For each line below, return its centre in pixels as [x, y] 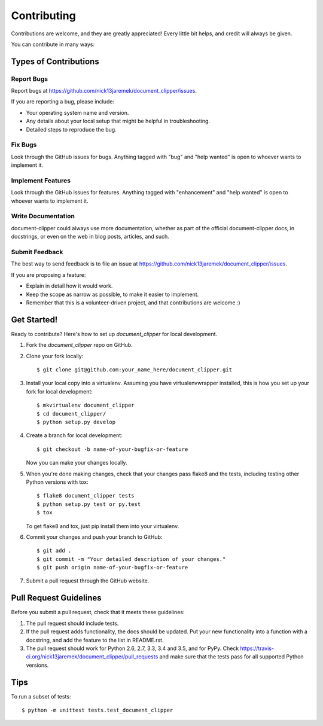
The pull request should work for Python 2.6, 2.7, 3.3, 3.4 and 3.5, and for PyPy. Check [132, 648]
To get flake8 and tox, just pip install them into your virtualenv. [103, 526]
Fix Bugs [24, 145]
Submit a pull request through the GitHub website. [88, 581]
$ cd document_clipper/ [71, 414]
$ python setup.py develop [76, 422]
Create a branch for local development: [74, 435]
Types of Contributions [55, 61]
